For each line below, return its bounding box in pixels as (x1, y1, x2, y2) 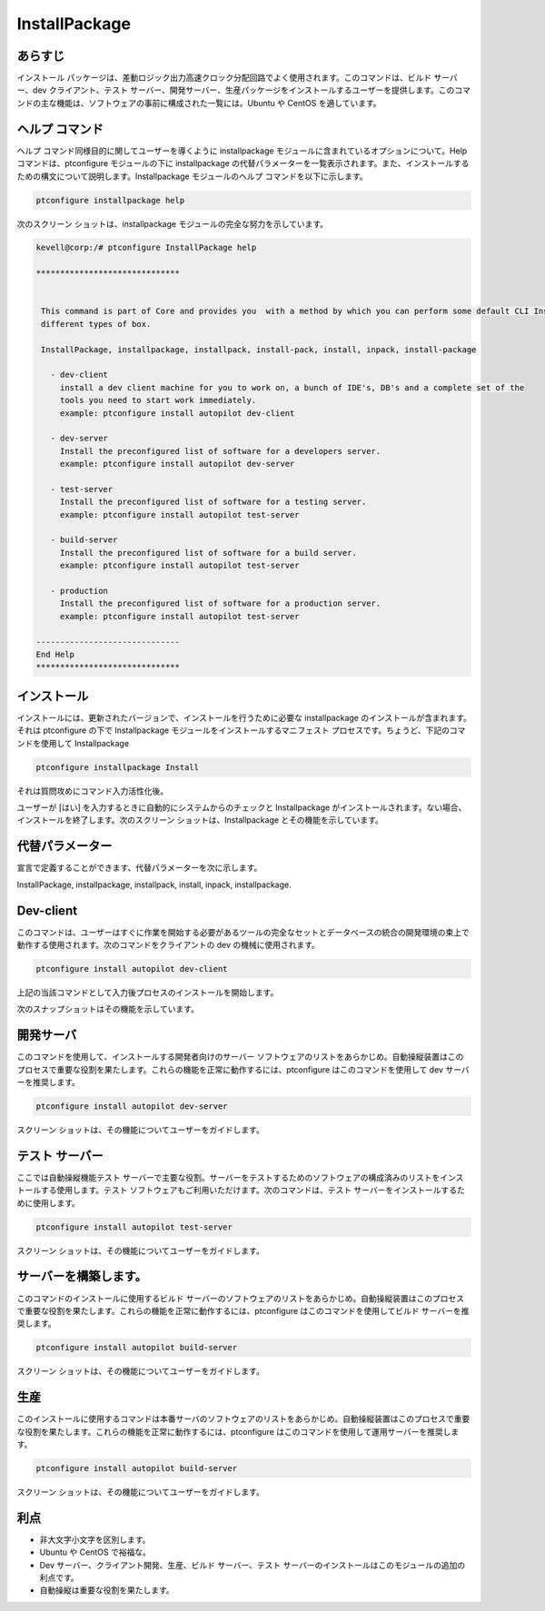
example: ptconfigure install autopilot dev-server (59, 459, 295, 469)
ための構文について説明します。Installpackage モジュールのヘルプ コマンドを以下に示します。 (16, 171, 368, 182)
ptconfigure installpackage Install (35, 762, 200, 772)
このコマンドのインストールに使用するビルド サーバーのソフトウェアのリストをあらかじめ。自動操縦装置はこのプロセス (16, 1292, 465, 1303)
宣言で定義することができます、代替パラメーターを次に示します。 (16, 863, 263, 874)
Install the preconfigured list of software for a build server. (59, 548, 358, 558)
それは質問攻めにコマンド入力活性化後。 (16, 786, 168, 796)
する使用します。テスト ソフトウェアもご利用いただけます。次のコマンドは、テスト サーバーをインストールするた (40, 1185, 465, 1196)
